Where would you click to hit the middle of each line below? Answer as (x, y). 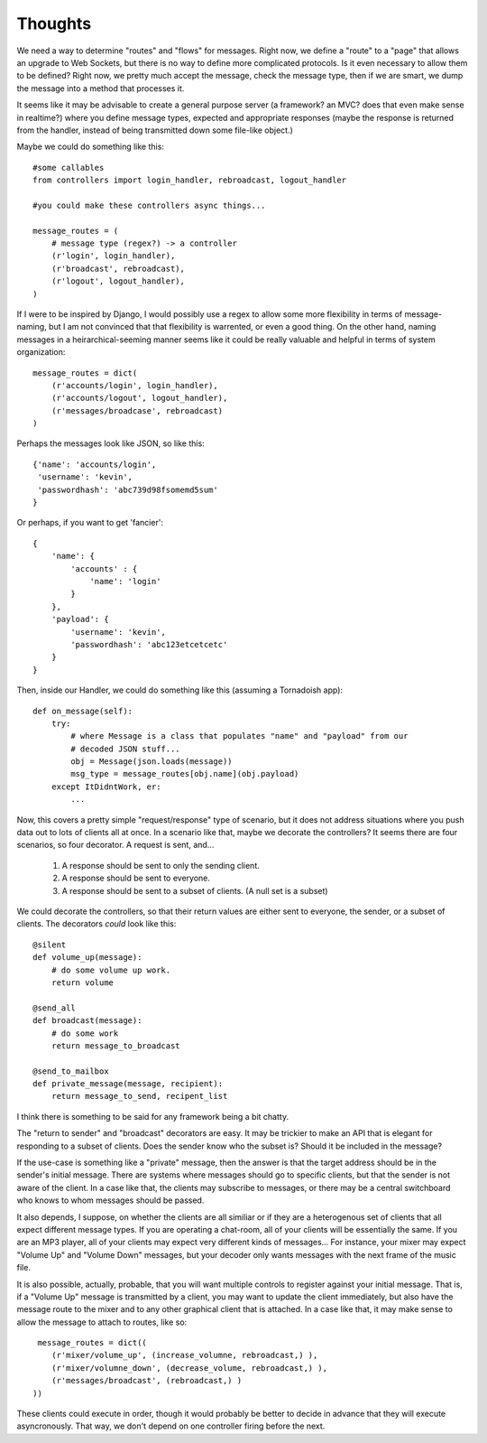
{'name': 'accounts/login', (95, 464)
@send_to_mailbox (71, 1071)
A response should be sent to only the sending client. (161, 865)
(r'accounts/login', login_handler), (134, 385)
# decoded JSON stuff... (125, 749)
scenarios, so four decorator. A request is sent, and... (115, 845)
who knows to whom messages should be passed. (110, 1200)
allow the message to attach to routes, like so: (102, 1322)
